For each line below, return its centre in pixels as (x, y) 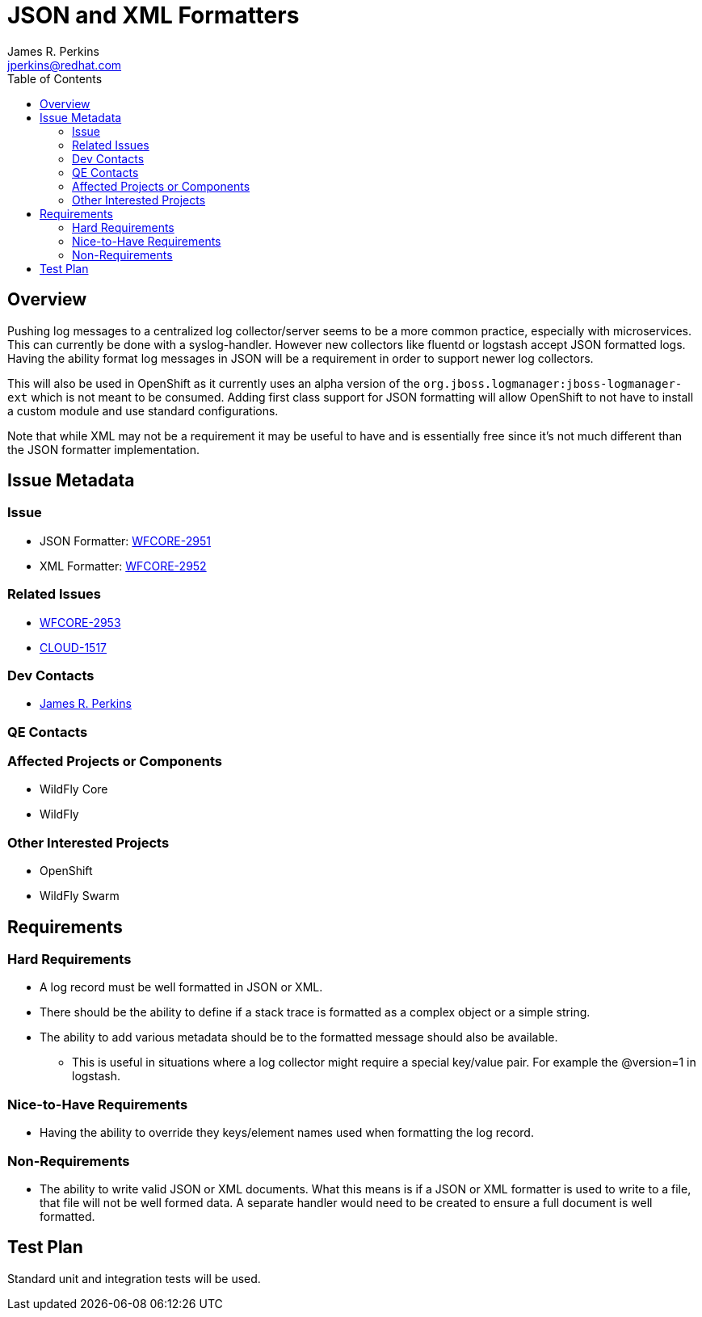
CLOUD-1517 (74, 647)
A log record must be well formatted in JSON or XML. (181, 987)
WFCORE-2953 (80, 622)
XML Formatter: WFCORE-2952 (123, 566)
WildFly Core (74, 789)
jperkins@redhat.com (65, 65)
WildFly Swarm (80, 896)
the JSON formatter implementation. (103, 449)
